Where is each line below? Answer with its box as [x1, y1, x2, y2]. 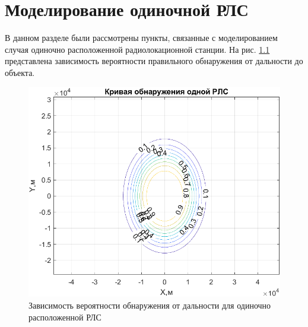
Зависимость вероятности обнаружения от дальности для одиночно [28, 299, 271, 311]
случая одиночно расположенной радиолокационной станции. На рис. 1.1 [5, 43, 270, 55]
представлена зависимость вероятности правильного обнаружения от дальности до [5, 55, 303, 67]
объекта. [5, 66, 35, 78]
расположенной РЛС [28, 310, 101, 323]
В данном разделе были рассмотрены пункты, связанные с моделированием [5, 31, 278, 44]
